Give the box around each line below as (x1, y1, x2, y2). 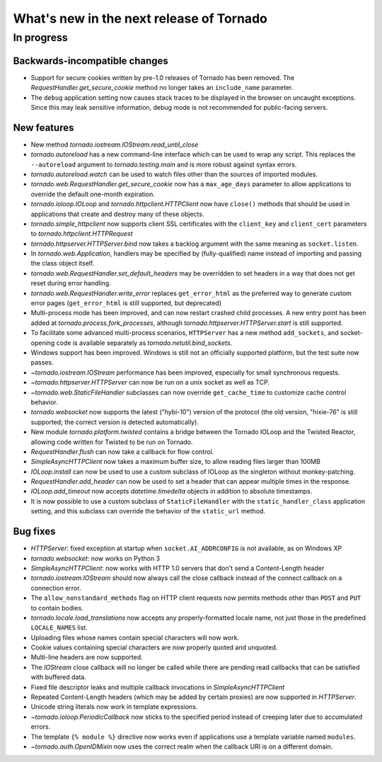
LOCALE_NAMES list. (30, 623, 88, 632)
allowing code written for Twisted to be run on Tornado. (30, 438, 193, 446)
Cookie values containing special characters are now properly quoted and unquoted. (30, 643, 278, 652)
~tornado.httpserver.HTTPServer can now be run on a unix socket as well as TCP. (30, 378, 270, 387)
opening (30, 339, 55, 347)
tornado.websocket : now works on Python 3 (30, 554, 161, 562)
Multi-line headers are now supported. (30, 653, 143, 661)
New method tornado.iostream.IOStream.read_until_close (30, 140, 199, 149)
